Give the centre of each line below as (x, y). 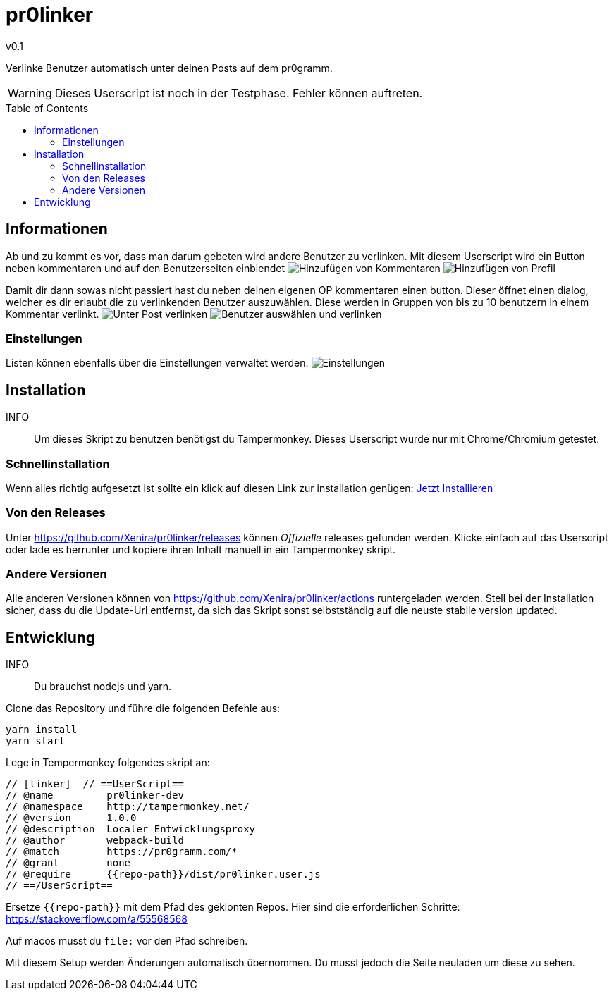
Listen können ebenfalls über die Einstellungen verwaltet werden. (157, 363)
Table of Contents (47, 108)
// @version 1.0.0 (71, 818)
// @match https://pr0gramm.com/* (122, 852)
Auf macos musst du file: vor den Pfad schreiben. (127, 941)
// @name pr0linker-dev (95, 795)
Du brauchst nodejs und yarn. (103, 687)
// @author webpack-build (95, 841)
